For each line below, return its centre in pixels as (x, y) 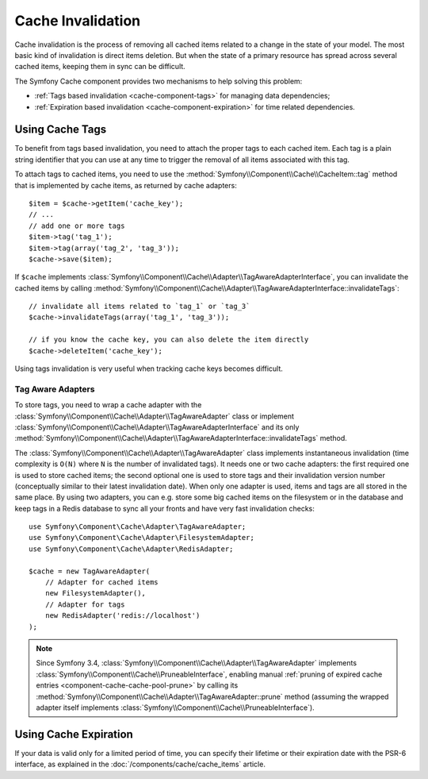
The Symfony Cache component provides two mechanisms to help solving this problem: (159, 81)
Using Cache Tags (61, 130)
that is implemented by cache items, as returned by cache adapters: (126, 185)
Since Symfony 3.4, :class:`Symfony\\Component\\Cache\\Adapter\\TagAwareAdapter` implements (196, 663)
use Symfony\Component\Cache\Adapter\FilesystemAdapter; (142, 538)
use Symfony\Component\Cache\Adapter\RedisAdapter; (131, 549)
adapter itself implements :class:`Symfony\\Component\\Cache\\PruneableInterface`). (175, 708)
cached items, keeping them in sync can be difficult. (100, 67)
